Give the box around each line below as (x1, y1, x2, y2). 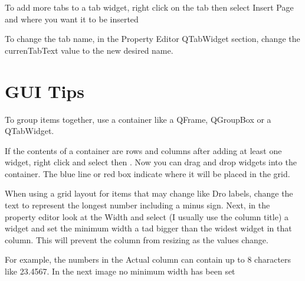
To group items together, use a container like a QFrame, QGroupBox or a (5, 113, 271, 125)
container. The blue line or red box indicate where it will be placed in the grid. (5, 167, 290, 179)
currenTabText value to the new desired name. (5, 44, 173, 56)
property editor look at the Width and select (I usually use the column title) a (5, 210, 289, 223)
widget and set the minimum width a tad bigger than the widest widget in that (5, 222, 292, 234)
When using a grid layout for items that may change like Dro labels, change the (5, 187, 293, 200)
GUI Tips (5, 79, 84, 103)
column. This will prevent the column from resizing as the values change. (5, 233, 268, 246)
